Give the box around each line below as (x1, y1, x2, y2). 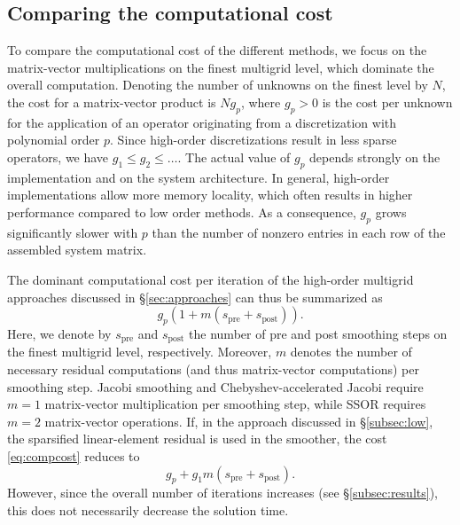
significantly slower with (7, 223, 138, 241)
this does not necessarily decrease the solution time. (7, 500, 289, 519)
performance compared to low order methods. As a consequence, (7, 202, 356, 221)
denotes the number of (290, 342, 412, 361)
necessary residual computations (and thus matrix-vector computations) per (7, 359, 419, 378)
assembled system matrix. (7, 240, 147, 259)
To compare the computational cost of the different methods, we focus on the (7, 41, 427, 59)
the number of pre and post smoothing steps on (189, 324, 448, 342)
